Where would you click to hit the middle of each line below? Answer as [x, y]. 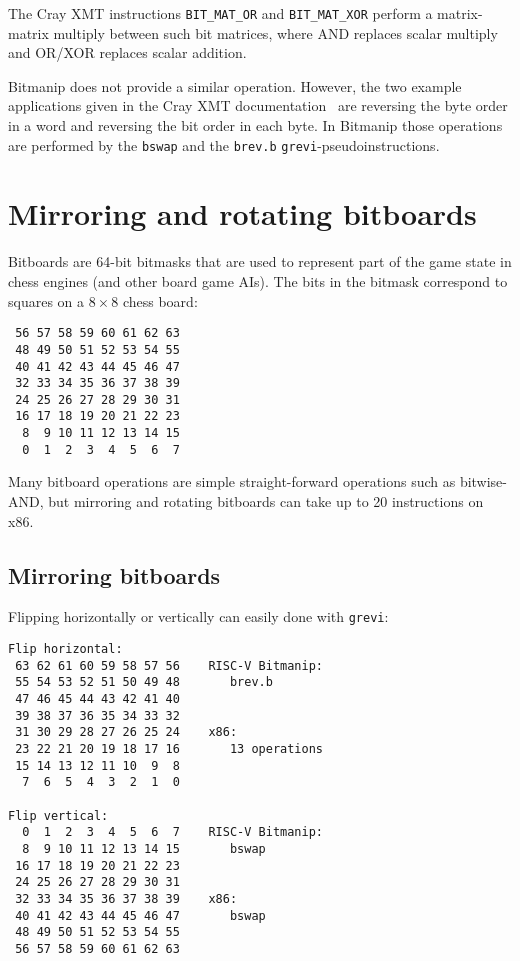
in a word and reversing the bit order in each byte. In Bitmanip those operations [255, 125]
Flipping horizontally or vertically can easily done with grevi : [198, 616]
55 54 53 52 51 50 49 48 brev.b [144, 682]
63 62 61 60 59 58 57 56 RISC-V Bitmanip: [169, 665]
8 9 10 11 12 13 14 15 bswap [144, 848]
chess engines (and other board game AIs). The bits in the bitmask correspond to [258, 281]
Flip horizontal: [65, 649]
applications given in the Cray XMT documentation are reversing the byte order [258, 105]
